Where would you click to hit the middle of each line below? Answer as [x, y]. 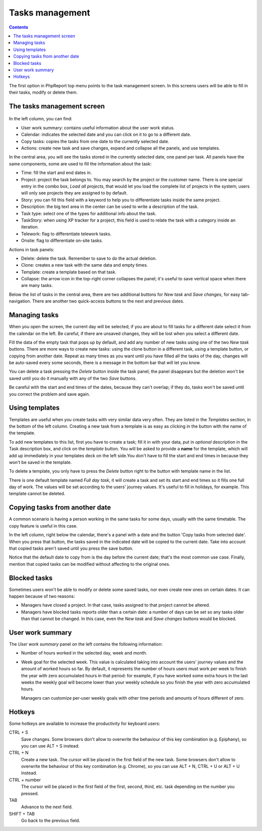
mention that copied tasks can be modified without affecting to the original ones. [90, 564]
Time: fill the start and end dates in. [57, 173]
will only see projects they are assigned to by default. [74, 193]
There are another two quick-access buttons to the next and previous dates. [108, 301]
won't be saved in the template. [41, 462]
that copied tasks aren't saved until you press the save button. [71, 548]
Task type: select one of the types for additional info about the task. [89, 213]
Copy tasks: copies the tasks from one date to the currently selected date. [95, 141]
